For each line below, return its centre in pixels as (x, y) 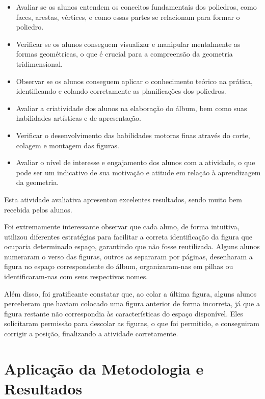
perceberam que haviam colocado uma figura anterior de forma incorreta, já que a (132, 303)
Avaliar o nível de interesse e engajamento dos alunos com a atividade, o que (136, 162)
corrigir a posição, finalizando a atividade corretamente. (91, 334)
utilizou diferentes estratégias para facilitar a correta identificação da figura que (128, 236)
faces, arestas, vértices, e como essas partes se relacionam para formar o (128, 17)
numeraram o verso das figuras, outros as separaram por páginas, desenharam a (128, 256)
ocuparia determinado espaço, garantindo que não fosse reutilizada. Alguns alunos (132, 246)
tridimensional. (39, 63)
